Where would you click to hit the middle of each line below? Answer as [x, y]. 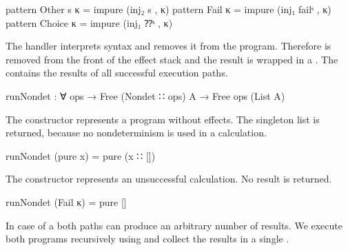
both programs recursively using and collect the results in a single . [147, 239]
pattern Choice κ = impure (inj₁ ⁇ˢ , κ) [89, 22]
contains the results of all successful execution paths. [117, 73]
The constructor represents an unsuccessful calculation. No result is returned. [169, 179]
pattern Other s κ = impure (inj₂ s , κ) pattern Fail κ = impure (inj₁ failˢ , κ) [168, 9]
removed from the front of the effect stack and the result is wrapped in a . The [172, 59]
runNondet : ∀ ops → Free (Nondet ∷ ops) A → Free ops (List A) [145, 95]
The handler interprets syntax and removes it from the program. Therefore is [168, 46]
